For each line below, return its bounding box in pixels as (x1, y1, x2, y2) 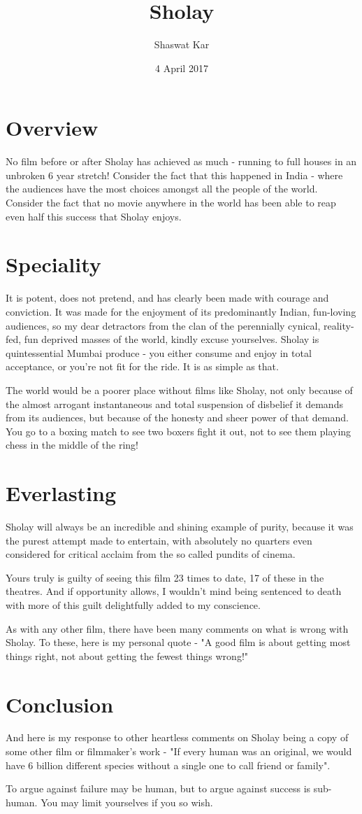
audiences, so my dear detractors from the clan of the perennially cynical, (6, 318, 321, 332)
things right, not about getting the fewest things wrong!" (6, 648, 249, 663)
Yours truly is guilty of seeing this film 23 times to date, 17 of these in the (6, 570, 324, 584)
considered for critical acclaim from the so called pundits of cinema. (6, 547, 296, 561)
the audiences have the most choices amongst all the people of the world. (6, 181, 318, 196)
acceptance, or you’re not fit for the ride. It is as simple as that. (6, 359, 279, 374)
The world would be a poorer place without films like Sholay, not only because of (6, 382, 353, 397)
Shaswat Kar (154, 37, 210, 52)
